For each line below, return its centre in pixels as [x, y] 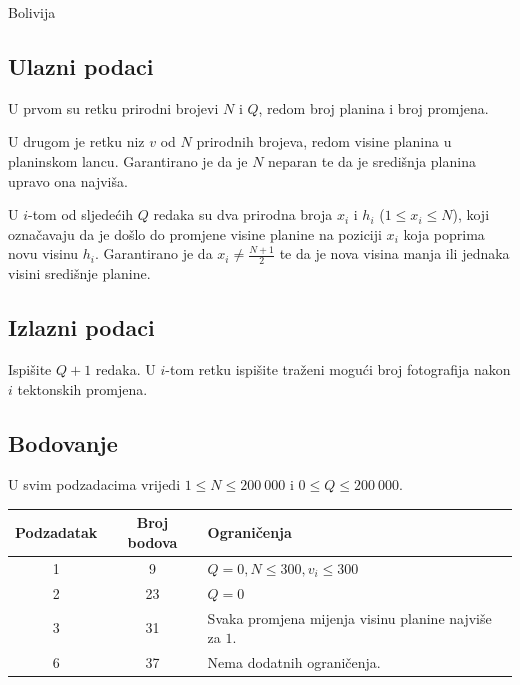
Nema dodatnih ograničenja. [294, 662]
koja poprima [444, 233]
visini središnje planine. [79, 273]
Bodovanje [63, 442]
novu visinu [43, 253]
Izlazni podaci [81, 327]
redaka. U [125, 368]
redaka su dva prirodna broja [243, 214]
